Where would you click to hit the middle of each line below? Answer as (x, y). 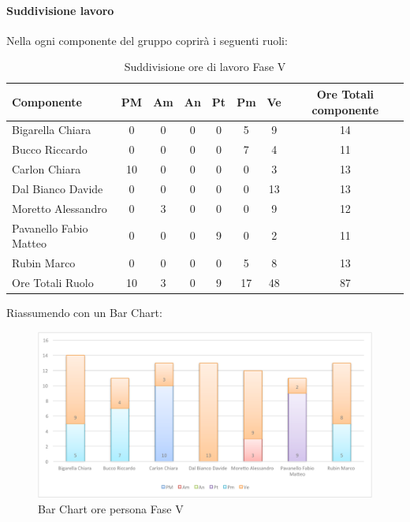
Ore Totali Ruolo (53, 282)
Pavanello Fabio (50, 227)
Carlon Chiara (47, 169)
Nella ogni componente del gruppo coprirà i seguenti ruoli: (147, 40)
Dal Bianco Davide (58, 188)
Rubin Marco (44, 263)
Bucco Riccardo (50, 149)
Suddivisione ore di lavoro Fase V (205, 67)
